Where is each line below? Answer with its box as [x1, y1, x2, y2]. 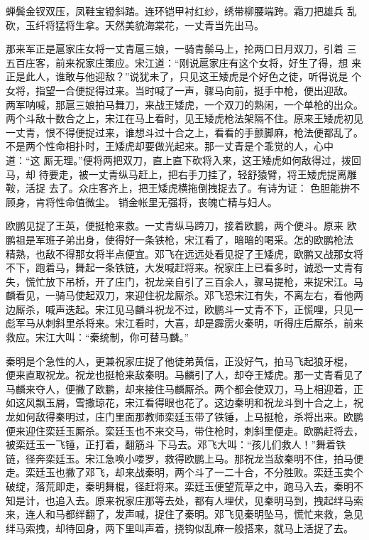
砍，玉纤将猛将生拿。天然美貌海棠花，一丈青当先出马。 [6, 17, 264, 32]
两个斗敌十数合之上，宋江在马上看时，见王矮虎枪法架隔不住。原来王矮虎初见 [6, 111, 363, 126]
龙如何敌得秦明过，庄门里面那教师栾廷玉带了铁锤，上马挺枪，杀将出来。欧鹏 [6, 409, 363, 424]
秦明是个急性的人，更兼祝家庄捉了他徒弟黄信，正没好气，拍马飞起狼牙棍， [6, 353, 353, 368]
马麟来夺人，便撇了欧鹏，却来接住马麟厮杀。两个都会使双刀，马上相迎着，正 [6, 381, 363, 396]
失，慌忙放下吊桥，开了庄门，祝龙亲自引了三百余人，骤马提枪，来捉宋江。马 [6, 274, 363, 288]
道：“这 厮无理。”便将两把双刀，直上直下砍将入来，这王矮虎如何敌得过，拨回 [6, 152, 361, 167]
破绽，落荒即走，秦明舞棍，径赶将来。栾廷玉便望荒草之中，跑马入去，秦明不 [6, 479, 363, 493]
